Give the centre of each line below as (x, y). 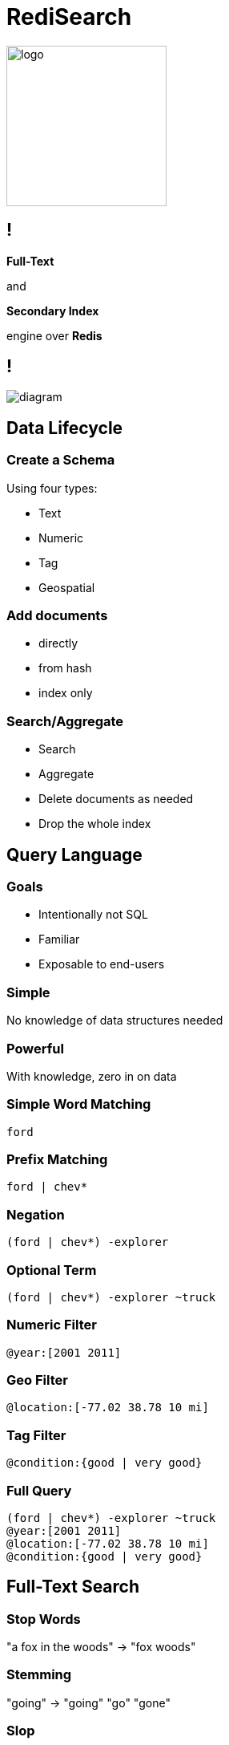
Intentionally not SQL (93, 915)
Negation (36, 1214)
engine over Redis (54, 335)
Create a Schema (61, 460)
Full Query (39, 1490)
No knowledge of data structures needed (115, 1021)
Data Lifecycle (65, 428)
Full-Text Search (73, 1587)
